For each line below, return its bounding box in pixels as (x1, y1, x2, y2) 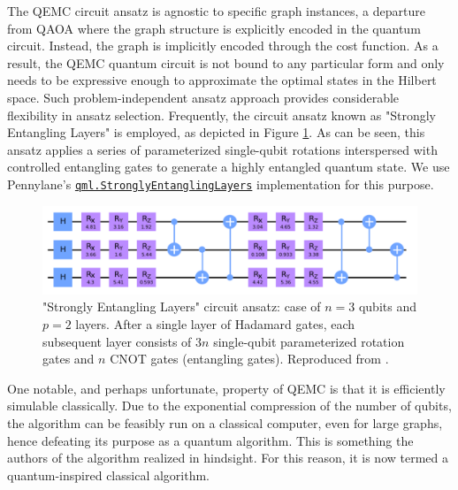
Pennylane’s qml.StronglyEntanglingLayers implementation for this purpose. (7, 174, 434, 193)
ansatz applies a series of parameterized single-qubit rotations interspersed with (7, 140, 438, 158)
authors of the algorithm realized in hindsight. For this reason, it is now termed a (7, 448, 449, 467)
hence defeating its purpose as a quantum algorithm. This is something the (7, 431, 414, 449)
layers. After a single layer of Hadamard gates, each (75, 314, 355, 333)
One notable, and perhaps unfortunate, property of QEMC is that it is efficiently (7, 379, 446, 397)
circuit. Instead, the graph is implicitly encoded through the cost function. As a (7, 36, 439, 55)
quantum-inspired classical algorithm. (7, 465, 210, 484)
